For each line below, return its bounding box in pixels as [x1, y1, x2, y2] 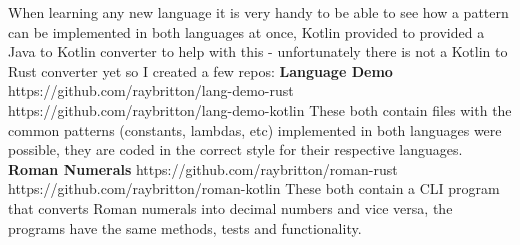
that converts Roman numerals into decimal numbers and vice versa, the [8, 197, 453, 218]
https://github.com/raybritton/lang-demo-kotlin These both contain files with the [8, 99, 512, 120]
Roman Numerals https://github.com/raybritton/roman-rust [8, 158, 398, 179]
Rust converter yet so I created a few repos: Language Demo [8, 60, 393, 81]
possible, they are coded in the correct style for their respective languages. [8, 139, 463, 160]
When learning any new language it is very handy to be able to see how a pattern [8, 2, 509, 22]
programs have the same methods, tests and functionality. [8, 217, 362, 238]
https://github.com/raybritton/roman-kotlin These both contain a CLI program [8, 178, 500, 199]
